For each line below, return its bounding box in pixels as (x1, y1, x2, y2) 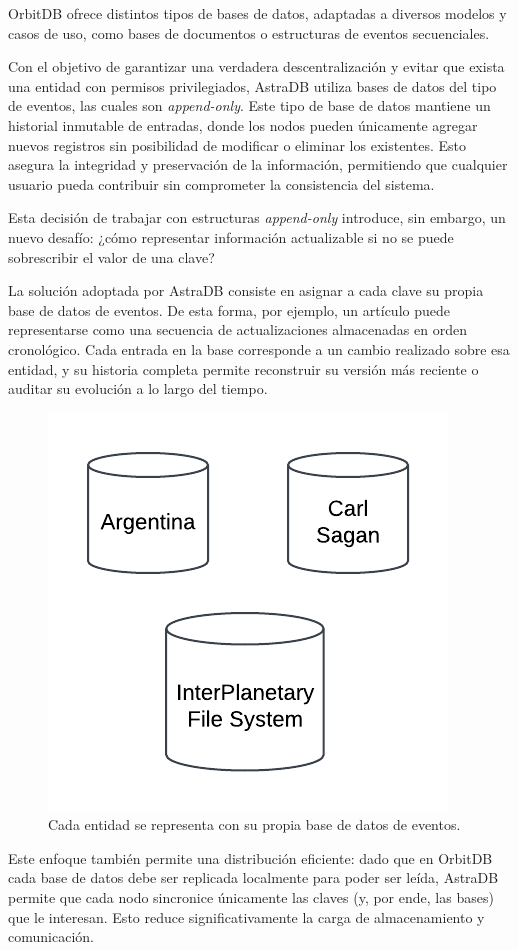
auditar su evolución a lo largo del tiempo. (8, 378, 268, 399)
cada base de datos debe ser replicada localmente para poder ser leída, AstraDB (8, 867, 499, 888)
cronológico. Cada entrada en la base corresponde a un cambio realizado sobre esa (8, 338, 510, 359)
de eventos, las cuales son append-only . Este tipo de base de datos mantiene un (8, 95, 491, 116)
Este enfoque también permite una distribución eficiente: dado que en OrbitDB (8, 847, 493, 868)
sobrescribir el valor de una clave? (8, 246, 215, 267)
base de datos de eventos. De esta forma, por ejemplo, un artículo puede (8, 299, 450, 320)
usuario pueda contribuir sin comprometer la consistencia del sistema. (8, 173, 435, 194)
